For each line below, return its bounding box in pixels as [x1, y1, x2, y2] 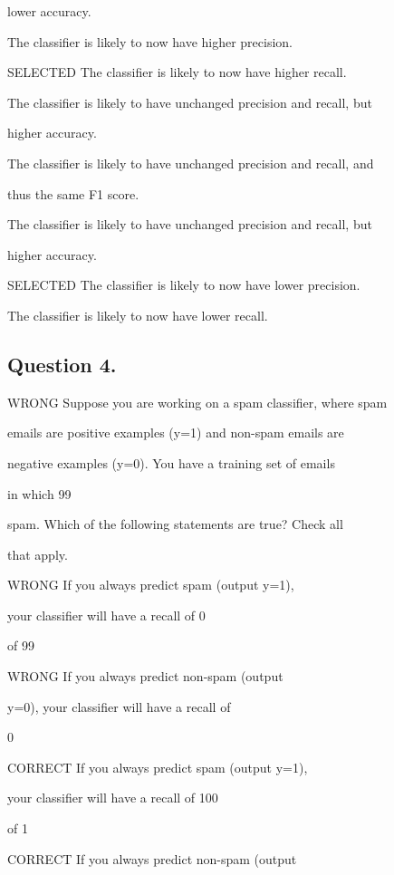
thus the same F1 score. [7, 184, 139, 203]
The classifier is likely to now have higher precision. [7, 32, 293, 51]
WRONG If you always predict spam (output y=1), [7, 575, 294, 594]
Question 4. [7, 350, 117, 378]
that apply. [7, 544, 68, 563]
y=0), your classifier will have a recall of [7, 697, 231, 716]
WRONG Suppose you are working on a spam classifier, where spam [7, 392, 388, 411]
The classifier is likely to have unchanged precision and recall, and [7, 153, 374, 172]
